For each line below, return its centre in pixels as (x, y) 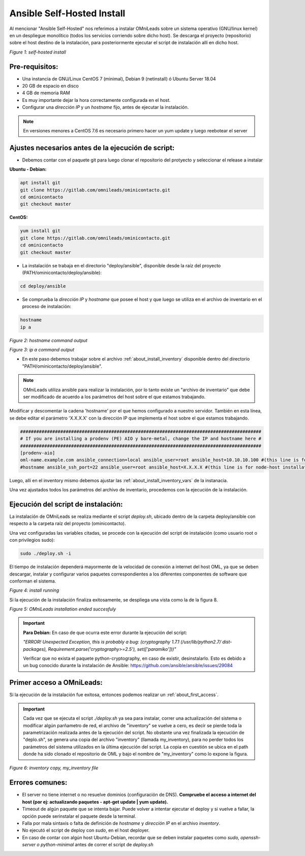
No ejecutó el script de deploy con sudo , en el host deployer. (86, 831)
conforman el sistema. (33, 581)
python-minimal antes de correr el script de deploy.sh (97, 845)
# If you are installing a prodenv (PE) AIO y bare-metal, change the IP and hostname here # (141, 439)
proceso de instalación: (47, 307)
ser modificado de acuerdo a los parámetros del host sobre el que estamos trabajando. (114, 397)
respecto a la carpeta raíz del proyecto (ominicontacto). (68, 523)
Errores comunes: (38, 782)
